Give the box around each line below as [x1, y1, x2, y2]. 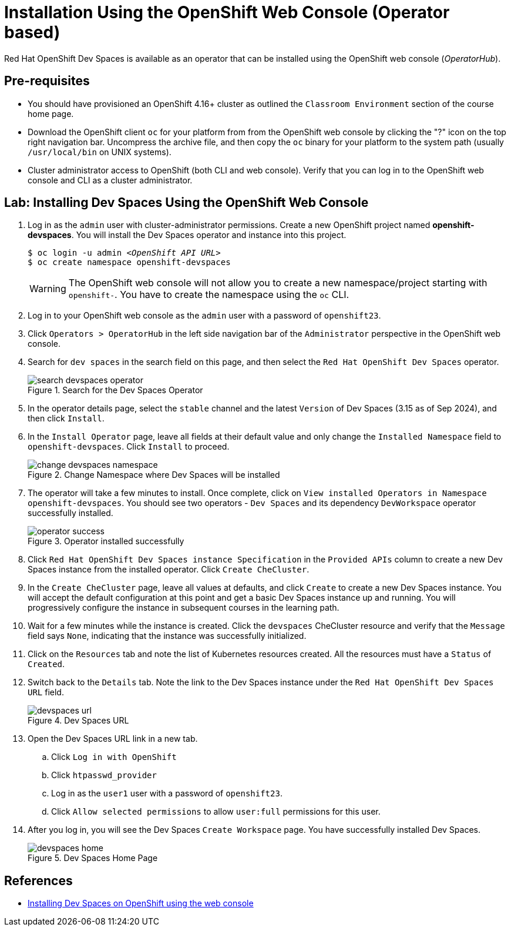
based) [4, 22, 60, 42]
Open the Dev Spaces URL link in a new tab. [28, 734, 198, 744]
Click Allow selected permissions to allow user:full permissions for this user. [51, 806, 381, 817]
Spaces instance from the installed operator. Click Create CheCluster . [28, 564, 310, 575]
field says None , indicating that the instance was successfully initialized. [28, 631, 307, 641]
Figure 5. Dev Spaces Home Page [28, 853, 158, 863]
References [4, 873, 73, 888]
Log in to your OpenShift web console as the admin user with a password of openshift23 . [28, 310, 381, 321]
